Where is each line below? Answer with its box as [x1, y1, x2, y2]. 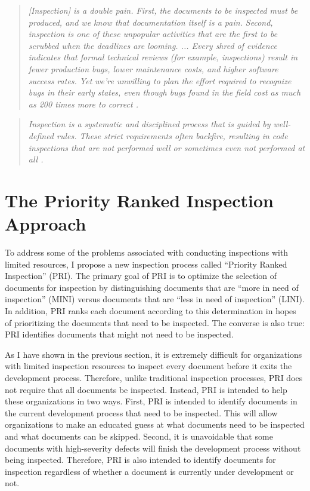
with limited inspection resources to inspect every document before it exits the [5, 360, 292, 372]
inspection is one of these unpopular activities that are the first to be [28, 27, 278, 40]
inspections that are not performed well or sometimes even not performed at [28, 141, 305, 154]
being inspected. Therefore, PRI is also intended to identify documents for [5, 453, 276, 466]
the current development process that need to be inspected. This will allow [5, 406, 278, 419]
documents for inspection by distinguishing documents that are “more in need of [5, 281, 299, 293]
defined [28, 129, 54, 142]
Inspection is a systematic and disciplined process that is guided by [28, 118, 271, 130]
